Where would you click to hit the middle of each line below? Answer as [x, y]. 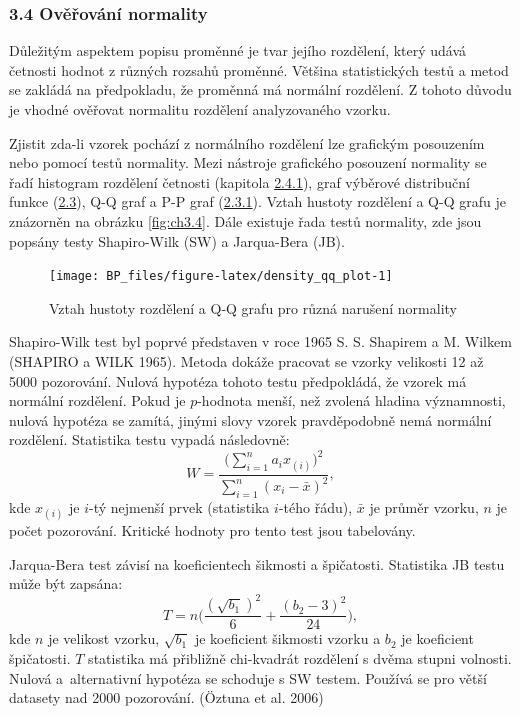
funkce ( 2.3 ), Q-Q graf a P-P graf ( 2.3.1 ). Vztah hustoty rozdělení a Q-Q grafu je [257, 201]
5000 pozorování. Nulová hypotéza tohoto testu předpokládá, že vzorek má [238, 380]
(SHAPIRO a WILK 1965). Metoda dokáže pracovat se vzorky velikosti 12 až [246, 361]
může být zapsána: [66, 583]
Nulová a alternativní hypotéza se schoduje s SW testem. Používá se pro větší [248, 677]
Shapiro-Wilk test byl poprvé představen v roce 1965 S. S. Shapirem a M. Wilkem [260, 341]
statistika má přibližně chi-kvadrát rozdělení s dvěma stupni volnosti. [300, 657]
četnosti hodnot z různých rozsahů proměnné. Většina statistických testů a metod [259, 69]
